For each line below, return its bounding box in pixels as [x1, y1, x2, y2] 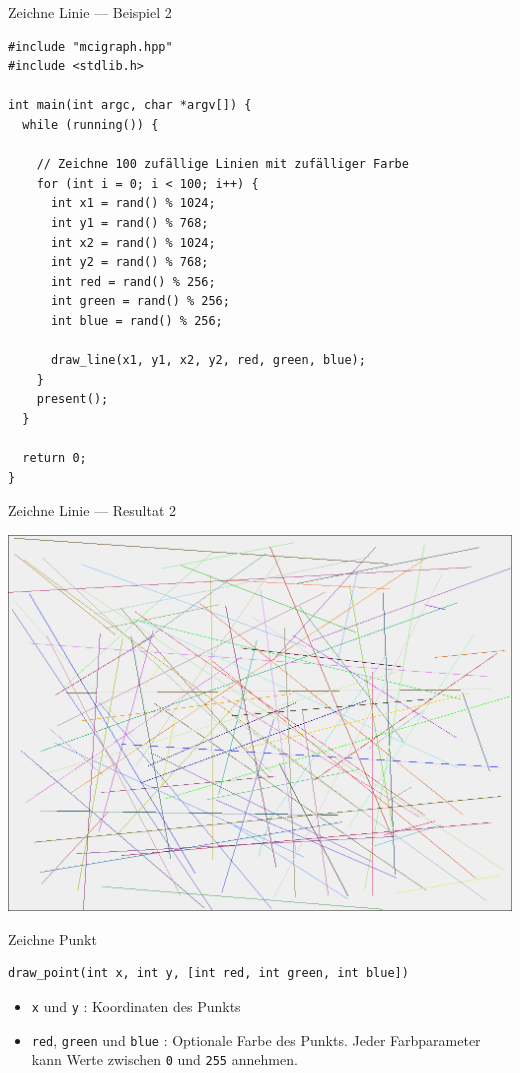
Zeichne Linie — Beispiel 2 [8, 2, 172, 22]
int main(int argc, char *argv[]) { [8, 98, 252, 113]
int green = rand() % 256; [50, 294, 230, 309]
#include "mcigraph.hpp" [8, 39, 173, 54]
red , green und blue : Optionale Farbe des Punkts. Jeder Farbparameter [31, 1029, 481, 1050]
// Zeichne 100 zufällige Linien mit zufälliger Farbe [36, 157, 409, 172]
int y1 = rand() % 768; [50, 215, 209, 230]
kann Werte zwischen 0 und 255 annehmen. [31, 1049, 298, 1070]
